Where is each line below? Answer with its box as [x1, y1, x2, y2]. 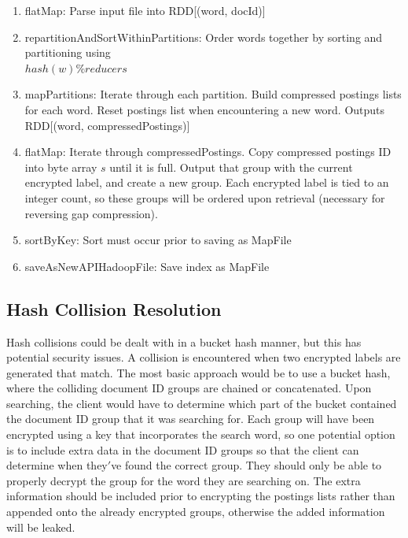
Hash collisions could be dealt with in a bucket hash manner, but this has [6, 333, 362, 350]
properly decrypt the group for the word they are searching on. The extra [6, 472, 361, 488]
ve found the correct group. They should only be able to [111, 457, 382, 473]
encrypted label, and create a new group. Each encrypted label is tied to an [24, 174, 389, 191]
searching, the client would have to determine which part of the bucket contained [6, 395, 397, 411]
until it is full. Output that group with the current [109, 158, 353, 175]
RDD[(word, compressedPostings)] [24, 117, 190, 133]
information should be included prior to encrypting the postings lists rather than [6, 488, 395, 504]
